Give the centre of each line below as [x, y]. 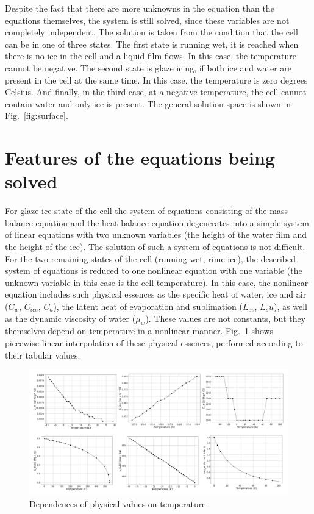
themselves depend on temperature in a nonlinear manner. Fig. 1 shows [139, 331]
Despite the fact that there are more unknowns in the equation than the [140, 8]
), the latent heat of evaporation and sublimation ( [148, 306]
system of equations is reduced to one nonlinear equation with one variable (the [154, 270]
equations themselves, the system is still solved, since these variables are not [147, 20]
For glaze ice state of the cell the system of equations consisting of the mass [146, 211]
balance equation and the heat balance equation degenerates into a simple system [157, 222]
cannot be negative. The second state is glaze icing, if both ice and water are [148, 67]
